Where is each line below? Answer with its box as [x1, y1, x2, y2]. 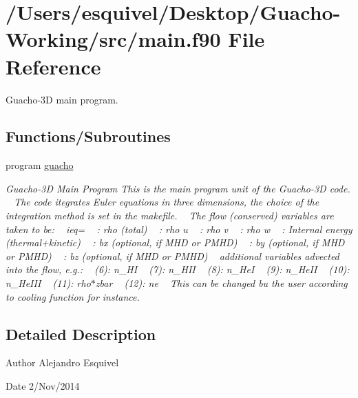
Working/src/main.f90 [6, 25, 221, 53]
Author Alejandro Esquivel [6, 355, 119, 370]
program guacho [6, 158, 74, 172]
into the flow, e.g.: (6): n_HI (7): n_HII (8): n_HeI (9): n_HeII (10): [6, 262, 350, 277]
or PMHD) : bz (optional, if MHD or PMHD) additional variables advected [6, 248, 339, 263]
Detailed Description [6, 323, 156, 344]
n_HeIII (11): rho [6, 276, 91, 290]
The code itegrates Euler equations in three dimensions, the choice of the [14, 195, 319, 209]
